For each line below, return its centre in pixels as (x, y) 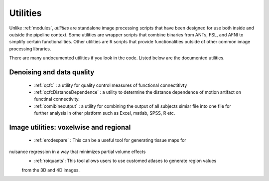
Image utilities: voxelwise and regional (70, 127)
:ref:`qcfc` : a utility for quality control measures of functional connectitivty (111, 85)
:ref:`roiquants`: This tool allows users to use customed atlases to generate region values (125, 161)
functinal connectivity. (57, 99)
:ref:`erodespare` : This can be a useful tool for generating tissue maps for (110, 140)
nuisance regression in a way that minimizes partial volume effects (77, 152)
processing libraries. (30, 49)
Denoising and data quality (52, 72)
